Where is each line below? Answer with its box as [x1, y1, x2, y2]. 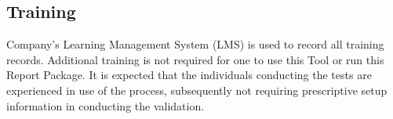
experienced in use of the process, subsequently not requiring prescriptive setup [6, 81, 388, 98]
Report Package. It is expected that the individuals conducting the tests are [6, 67, 372, 83]
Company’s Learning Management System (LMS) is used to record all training [6, 36, 384, 52]
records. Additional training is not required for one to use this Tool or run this [6, 51, 384, 67]
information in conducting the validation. [6, 97, 205, 114]
